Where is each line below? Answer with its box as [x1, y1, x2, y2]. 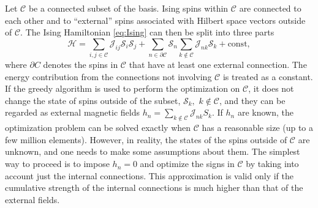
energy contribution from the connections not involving [5, 70, 212, 83]
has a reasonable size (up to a [202, 121, 314, 134]
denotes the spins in [43, 58, 118, 71]
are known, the [237, 106, 293, 119]
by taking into [246, 157, 299, 170]
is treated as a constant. [222, 70, 313, 83]
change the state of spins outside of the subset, [5, 94, 181, 106]
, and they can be [219, 94, 286, 106]
